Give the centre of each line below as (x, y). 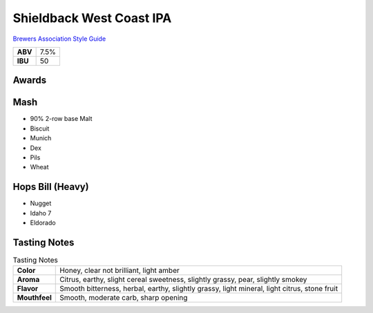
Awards (30, 80)
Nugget (41, 203)
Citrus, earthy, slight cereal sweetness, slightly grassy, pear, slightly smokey (183, 280)
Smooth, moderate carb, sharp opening (124, 298)
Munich (41, 138)
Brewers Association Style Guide (59, 39)
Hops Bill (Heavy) (51, 187)
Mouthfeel (34, 298)
